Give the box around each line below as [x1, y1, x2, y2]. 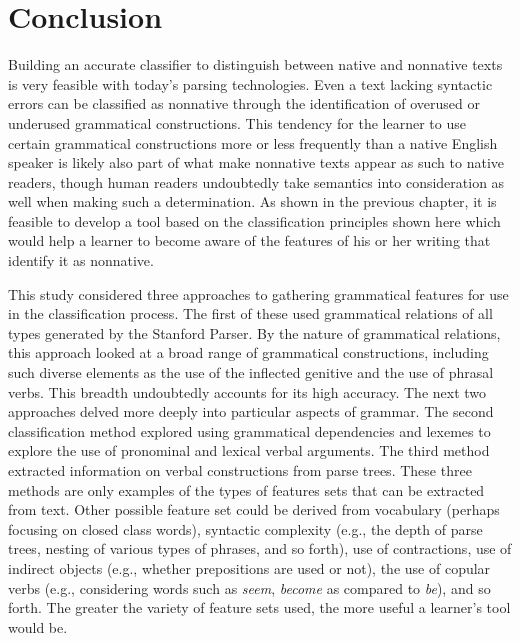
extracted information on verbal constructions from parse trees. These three [8, 460, 472, 480]
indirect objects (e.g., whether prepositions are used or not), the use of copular [8, 557, 491, 578]
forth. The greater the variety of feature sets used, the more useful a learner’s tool [8, 597, 511, 618]
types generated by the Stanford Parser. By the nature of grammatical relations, [8, 322, 501, 343]
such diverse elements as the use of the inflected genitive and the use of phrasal [8, 362, 494, 383]
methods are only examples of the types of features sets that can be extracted [8, 479, 485, 500]
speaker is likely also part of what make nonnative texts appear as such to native [8, 152, 504, 173]
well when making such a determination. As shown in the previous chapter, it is [8, 191, 497, 212]
